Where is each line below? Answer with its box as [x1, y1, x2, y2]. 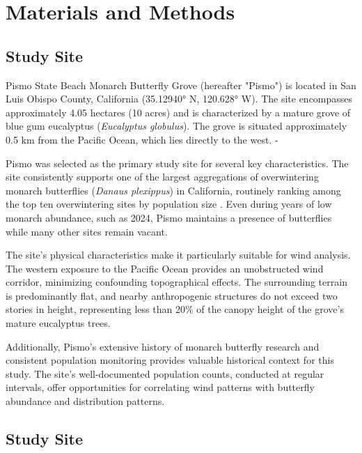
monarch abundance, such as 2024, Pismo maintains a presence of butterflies [6, 210, 332, 224]
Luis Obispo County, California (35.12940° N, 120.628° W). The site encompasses [6, 91, 353, 106]
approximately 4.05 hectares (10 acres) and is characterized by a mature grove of [6, 105, 351, 119]
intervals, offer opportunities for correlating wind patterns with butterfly [6, 380, 315, 394]
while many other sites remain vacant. [6, 224, 168, 238]
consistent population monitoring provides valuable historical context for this [6, 353, 334, 367]
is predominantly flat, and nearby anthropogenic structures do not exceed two [6, 288, 338, 302]
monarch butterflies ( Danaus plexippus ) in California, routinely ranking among [6, 183, 341, 197]
